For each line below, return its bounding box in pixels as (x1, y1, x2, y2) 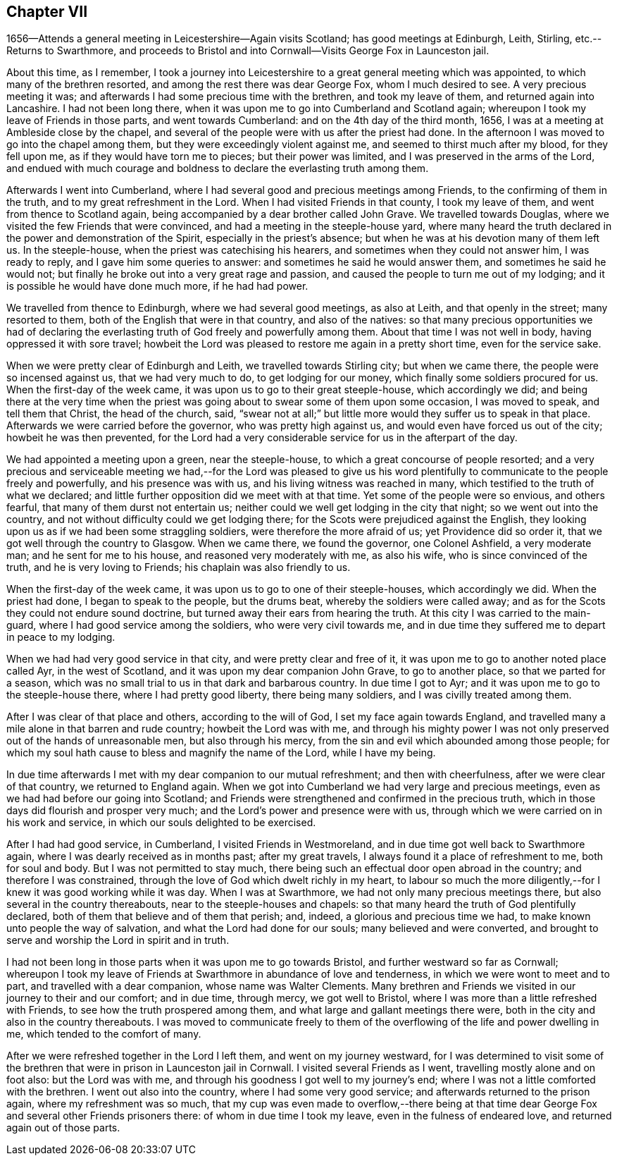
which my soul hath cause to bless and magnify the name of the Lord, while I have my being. (6, 747, 436, 759)
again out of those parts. (6, 1122, 120, 1134)
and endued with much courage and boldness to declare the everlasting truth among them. (6, 162, 429, 175)
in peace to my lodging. (6, 631, 116, 644)
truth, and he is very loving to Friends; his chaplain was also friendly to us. (6, 561, 351, 574)
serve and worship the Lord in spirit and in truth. (6, 934, 230, 947)
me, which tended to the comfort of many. (6, 1028, 201, 1040)
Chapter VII (6, 3, 88, 20)
